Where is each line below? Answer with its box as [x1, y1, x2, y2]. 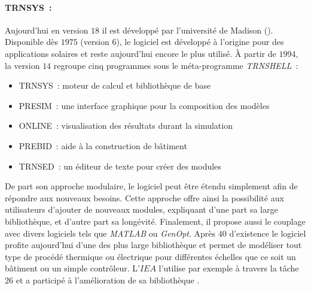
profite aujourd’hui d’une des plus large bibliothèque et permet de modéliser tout [5, 238, 302, 251]
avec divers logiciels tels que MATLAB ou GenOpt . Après [5, 226, 216, 239]
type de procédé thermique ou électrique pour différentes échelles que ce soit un [5, 250, 296, 262]
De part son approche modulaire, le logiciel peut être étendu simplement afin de [5, 180, 298, 192]
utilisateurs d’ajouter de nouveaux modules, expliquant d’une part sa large [5, 203, 278, 216]
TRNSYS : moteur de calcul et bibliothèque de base [19, 79, 211, 92]
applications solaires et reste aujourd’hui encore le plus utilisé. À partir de [5, 47, 276, 59]
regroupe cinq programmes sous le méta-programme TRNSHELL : [53, 59, 298, 71]
